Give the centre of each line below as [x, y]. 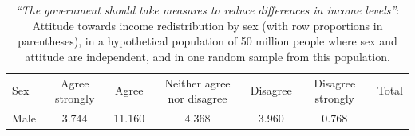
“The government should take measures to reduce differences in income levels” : [207, 10]
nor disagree [198, 98]
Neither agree [198, 82]
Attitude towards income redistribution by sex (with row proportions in [207, 25]
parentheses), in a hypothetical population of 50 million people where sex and [207, 41]
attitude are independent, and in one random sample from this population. [207, 56]
